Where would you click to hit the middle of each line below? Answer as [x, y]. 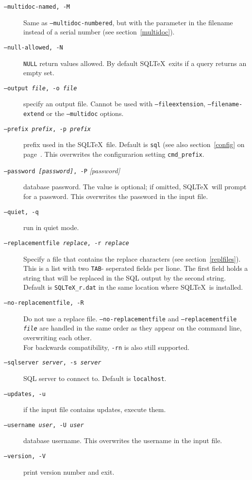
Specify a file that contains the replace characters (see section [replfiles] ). [132, 258]
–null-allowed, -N [34, 47]
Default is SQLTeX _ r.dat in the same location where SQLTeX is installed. [133, 287]
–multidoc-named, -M [37, 7]
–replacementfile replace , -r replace [67, 243]
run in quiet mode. [51, 227]
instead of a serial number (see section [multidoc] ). [99, 32]
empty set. [39, 73]
